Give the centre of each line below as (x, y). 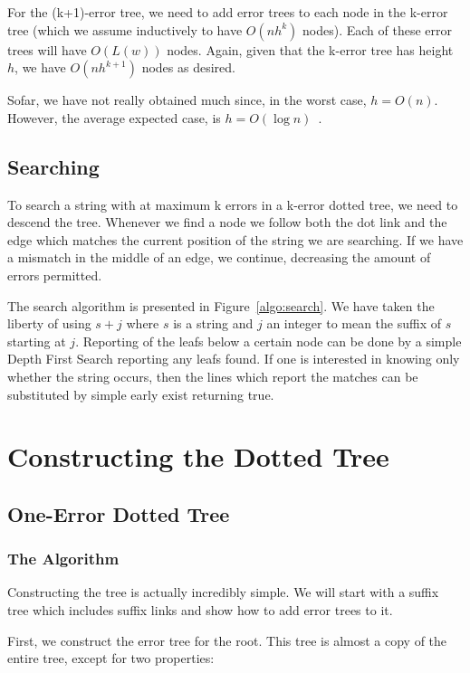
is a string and (213, 323)
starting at (37, 341)
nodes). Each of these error (377, 29)
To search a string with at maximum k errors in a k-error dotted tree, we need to (233, 204)
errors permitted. (55, 275)
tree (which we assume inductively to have (125, 29)
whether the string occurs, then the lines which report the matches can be (213, 376)
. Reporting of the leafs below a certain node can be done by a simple (269, 341)
